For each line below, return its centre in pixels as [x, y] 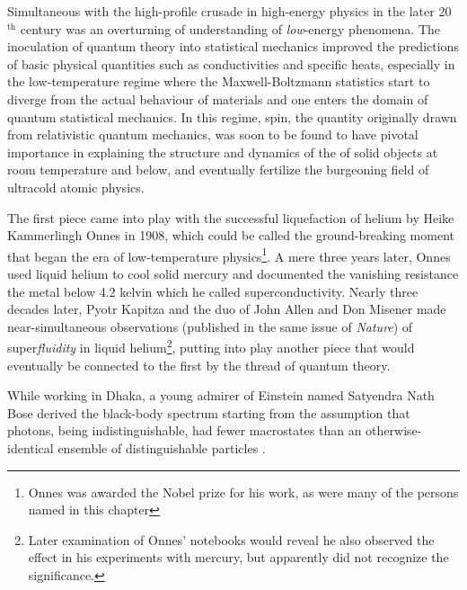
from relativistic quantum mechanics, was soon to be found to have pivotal [213, 134]
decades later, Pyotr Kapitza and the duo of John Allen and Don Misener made [227, 309]
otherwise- [394, 430]
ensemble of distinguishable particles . [162, 447]
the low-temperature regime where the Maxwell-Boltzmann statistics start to [219, 81]
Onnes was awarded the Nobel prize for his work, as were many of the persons [243, 492]
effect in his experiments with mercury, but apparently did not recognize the [238, 557]
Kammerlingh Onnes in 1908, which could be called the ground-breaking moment [231, 235]
